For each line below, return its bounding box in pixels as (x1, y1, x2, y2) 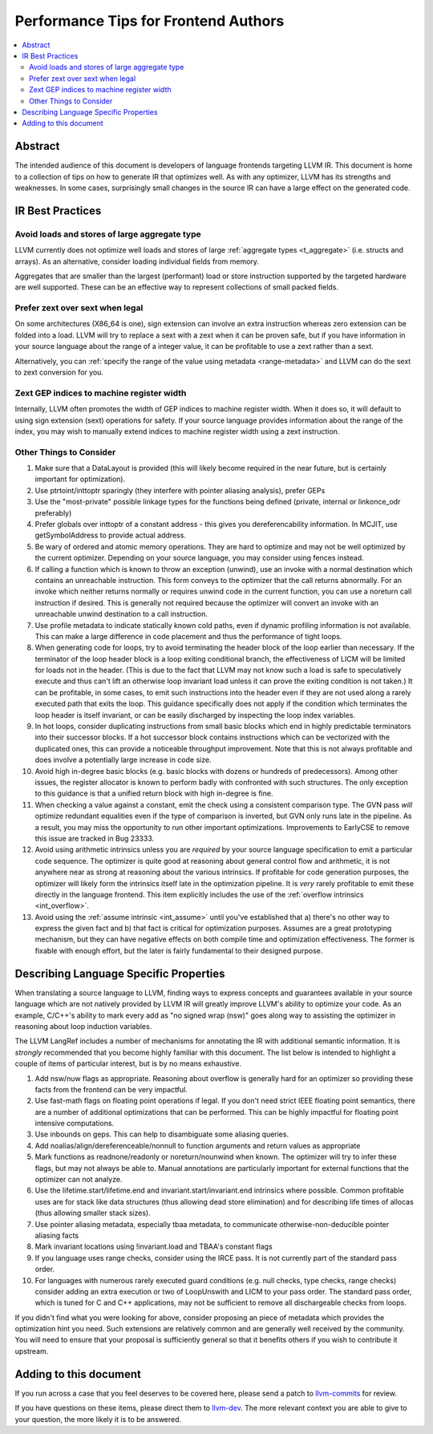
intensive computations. (34, 1119, 115, 1128)
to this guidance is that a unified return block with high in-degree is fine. (34, 788, 273, 798)
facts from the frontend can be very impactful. (34, 1084, 188, 1094)
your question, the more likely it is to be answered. (14, 1414, 182, 1424)
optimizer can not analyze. (34, 1175, 123, 1185)
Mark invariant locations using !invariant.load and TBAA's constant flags (34, 1242, 273, 1251)
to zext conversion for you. (14, 367, 104, 377)
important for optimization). (34, 474, 126, 484)
